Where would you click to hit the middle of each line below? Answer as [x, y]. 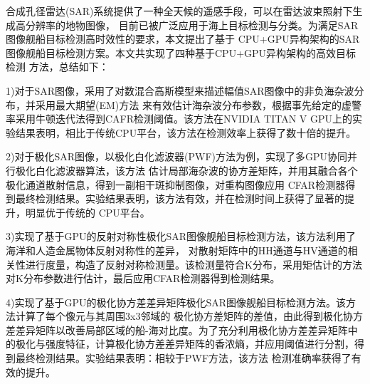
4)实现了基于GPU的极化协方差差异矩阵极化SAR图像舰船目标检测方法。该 [176, 302]
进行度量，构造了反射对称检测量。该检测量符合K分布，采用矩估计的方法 [194, 264]
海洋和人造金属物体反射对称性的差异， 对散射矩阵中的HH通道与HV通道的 [177, 250]
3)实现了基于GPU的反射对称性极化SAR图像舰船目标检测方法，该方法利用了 [181, 236]
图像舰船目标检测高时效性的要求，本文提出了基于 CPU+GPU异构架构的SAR [183, 39]
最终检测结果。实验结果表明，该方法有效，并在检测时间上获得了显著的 [180, 198]
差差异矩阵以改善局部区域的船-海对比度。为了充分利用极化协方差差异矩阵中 [182, 329]
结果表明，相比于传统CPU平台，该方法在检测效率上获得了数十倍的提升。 [186, 132]
